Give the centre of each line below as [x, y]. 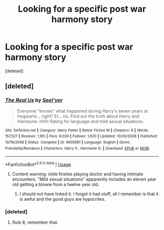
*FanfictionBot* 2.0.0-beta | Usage [38, 164]
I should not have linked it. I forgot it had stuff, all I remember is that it [89, 194]
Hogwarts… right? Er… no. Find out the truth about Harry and [78, 116]
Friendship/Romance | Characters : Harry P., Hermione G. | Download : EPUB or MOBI [77, 148]
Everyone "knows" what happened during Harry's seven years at [82, 111]
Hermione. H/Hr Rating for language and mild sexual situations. [80, 121]
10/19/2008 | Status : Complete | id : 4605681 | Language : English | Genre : [68, 142]
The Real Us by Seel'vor [34, 100]
